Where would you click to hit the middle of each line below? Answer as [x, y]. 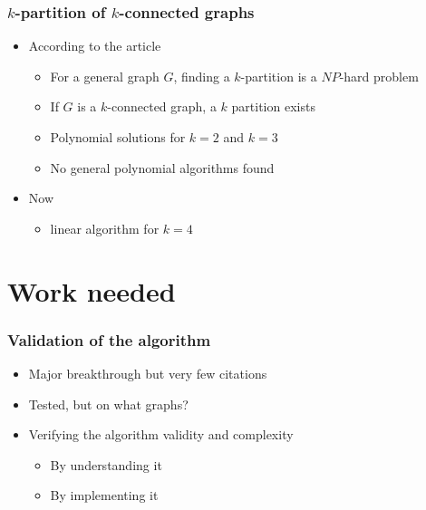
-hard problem [379, 76]
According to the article [95, 46]
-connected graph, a [162, 106]
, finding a [202, 76]
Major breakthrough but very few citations [148, 373]
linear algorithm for [105, 228]
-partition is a [279, 76]
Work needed [92, 290]
